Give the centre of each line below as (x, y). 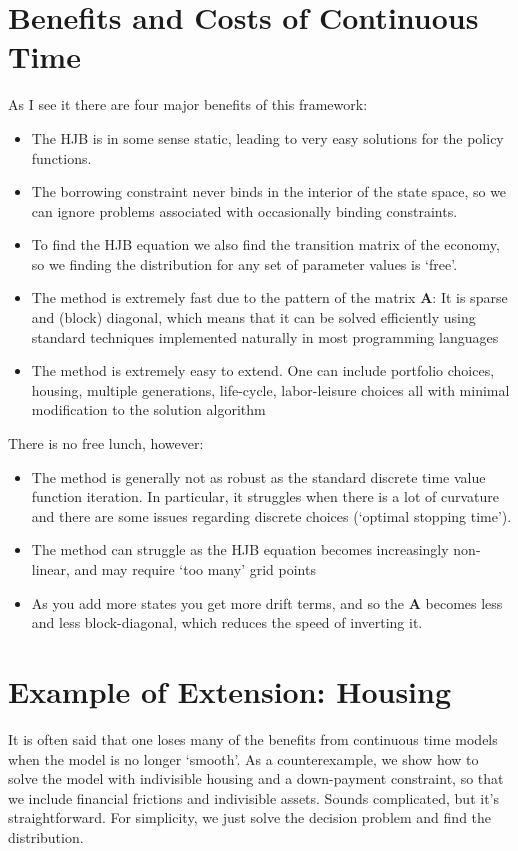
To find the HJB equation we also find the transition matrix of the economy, (265, 244)
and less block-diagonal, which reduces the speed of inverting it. (227, 622)
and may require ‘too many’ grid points (195, 569)
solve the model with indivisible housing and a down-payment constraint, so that (256, 778)
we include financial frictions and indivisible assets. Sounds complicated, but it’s (254, 797)
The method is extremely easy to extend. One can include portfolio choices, (263, 370)
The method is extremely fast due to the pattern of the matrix (223, 297)
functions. (61, 157)
